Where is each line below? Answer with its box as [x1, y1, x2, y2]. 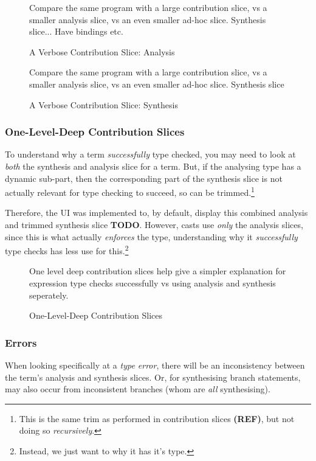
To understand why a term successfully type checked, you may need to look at [5, 148, 296, 161]
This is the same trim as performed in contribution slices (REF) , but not [19, 412, 295, 425]
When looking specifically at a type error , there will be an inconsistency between [5, 359, 305, 372]
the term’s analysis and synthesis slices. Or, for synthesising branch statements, [5, 370, 301, 383]
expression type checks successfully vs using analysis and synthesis [29, 277, 276, 289]
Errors [5, 334, 37, 350]
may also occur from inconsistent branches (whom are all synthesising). [5, 383, 270, 395]
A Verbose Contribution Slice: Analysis [29, 45, 175, 58]
